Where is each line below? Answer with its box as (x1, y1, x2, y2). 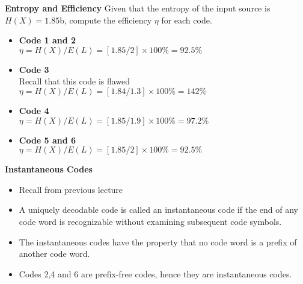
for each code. (161, 13, 212, 26)
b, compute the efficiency (60, 13, 152, 26)
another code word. (19, 247, 90, 260)
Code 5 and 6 (19, 133, 76, 146)
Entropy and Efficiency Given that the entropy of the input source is (5, 2, 271, 14)
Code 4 (19, 104, 49, 116)
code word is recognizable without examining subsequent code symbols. (19, 215, 282, 227)
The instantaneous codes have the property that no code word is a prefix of (19, 235, 297, 248)
